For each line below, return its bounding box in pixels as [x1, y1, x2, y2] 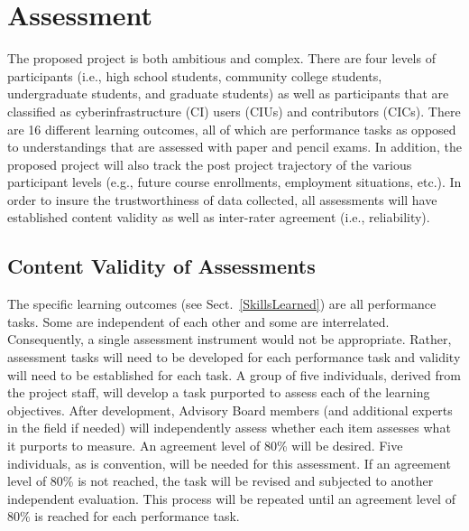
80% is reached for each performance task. [7, 507, 240, 526]
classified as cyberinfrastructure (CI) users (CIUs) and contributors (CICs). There [7, 101, 461, 120]
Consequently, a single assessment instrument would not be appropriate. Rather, [7, 330, 452, 349]
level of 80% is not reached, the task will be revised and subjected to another [7, 471, 434, 490]
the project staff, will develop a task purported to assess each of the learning [7, 383, 430, 402]
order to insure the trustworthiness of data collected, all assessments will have [7, 190, 437, 209]
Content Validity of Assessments [7, 252, 316, 280]
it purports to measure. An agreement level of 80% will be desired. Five [7, 436, 403, 455]
